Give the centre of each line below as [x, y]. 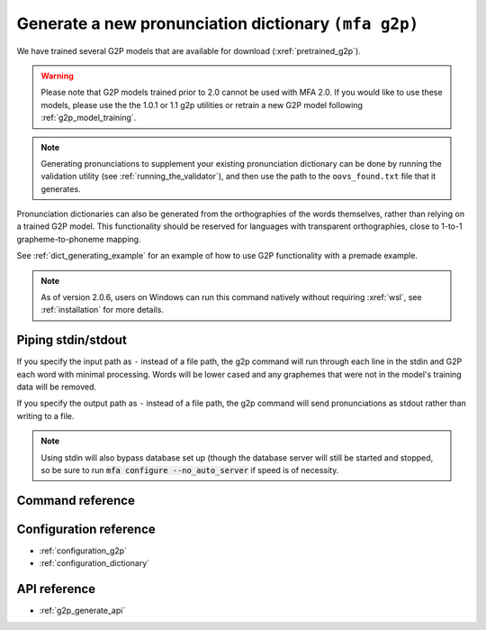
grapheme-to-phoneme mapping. [79, 239]
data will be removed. [57, 387]
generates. [61, 188]
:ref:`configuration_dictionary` [94, 563]
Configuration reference [86, 529]
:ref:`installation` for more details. [102, 310]
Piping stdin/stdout [72, 340]
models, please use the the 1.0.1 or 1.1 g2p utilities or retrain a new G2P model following [202, 105]
